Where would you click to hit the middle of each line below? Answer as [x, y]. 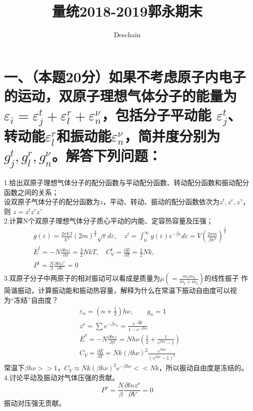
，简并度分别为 [172, 136]
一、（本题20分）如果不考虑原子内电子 [125, 76]
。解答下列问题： [107, 155]
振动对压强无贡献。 [35, 403]
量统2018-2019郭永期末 [127, 11]
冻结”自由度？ [36, 300]
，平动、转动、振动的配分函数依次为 [161, 202]
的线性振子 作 [226, 278]
